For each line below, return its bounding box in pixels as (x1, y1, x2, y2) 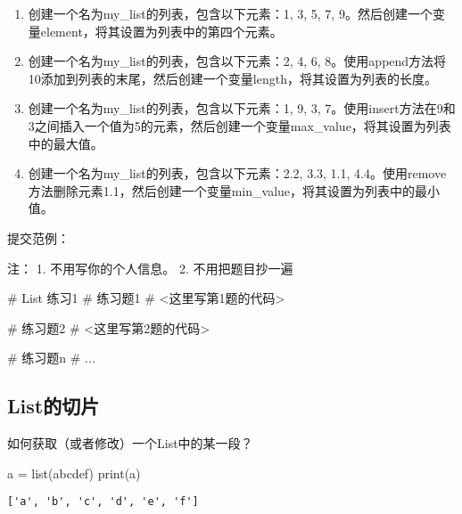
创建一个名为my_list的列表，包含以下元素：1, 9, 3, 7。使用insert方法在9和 (28, 99, 456, 118)
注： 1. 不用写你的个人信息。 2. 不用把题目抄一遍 (7, 258, 293, 277)
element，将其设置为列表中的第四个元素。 (40, 21, 283, 40)
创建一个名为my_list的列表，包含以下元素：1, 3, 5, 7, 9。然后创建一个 (28, 4, 433, 22)
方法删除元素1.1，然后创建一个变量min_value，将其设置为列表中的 (28, 181, 416, 200)
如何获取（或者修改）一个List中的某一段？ (7, 434, 253, 453)
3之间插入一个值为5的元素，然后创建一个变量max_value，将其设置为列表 (28, 116, 451, 135)
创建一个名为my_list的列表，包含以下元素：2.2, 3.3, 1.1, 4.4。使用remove (28, 164, 447, 183)
